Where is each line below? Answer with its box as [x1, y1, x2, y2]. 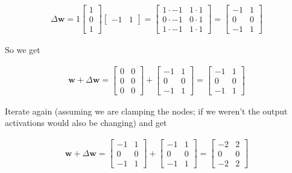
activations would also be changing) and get [5, 116, 167, 129]
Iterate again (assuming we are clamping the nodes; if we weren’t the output [5, 104, 288, 117]
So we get [5, 43, 40, 56]
